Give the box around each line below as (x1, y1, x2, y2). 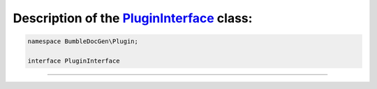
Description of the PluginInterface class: (13, 10, 253, 26)
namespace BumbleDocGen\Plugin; (27, 38, 139, 45)
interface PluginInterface (27, 56, 120, 65)
